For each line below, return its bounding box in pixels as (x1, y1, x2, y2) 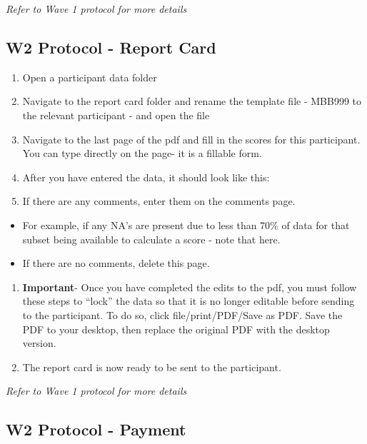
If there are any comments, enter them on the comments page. (22, 193, 296, 208)
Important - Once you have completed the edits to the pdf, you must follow (22, 279, 357, 294)
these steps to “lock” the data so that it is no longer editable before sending (22, 293, 355, 308)
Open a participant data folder (22, 69, 157, 84)
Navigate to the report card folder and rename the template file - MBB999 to (22, 94, 362, 109)
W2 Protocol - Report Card (6, 36, 216, 58)
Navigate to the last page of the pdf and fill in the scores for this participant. (22, 131, 361, 146)
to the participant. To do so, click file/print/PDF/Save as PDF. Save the (22, 307, 343, 322)
